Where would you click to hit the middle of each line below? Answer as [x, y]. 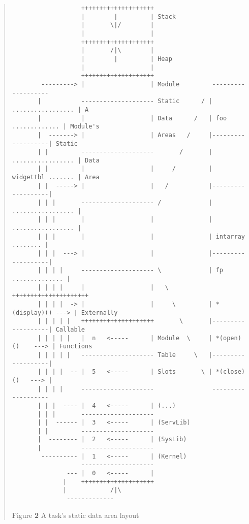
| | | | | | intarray [141, 236]
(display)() [32, 313]
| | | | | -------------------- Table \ [117, 355]
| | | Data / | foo [132, 118]
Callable [70, 329]
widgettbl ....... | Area [56, 177]
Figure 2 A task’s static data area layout [75, 515]
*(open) [228, 338]
